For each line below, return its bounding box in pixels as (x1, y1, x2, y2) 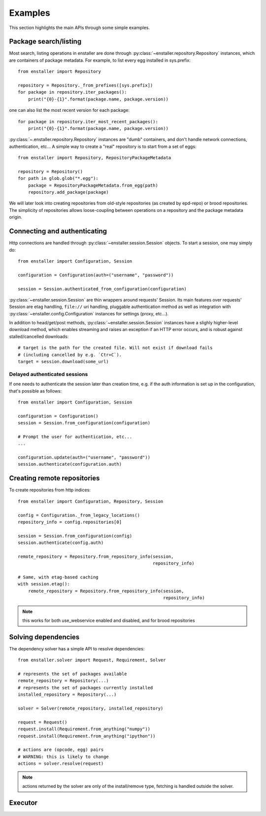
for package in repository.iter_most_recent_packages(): (18, 119, 159, 124)
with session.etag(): (18, 581, 70, 587)
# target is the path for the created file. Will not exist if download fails (18, 345, 213, 351)
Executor (9, 798, 38, 807)
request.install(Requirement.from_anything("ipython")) (18, 733, 156, 739)
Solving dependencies (9, 633, 80, 641)
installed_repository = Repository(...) (18, 692, 117, 697)
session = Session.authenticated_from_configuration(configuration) (18, 286, 187, 292)
